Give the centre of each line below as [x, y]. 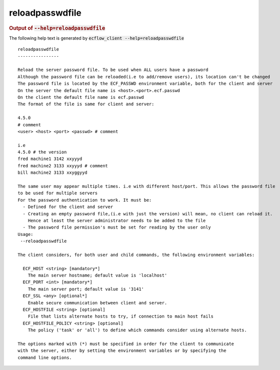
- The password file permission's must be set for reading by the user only [117, 227]
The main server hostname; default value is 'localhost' [97, 276]
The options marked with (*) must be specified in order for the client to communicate [126, 344]
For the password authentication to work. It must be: [85, 200]
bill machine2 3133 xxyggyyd [53, 173]
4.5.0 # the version [42, 152]
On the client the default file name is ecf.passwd [81, 97]
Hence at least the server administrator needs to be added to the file [117, 220]
